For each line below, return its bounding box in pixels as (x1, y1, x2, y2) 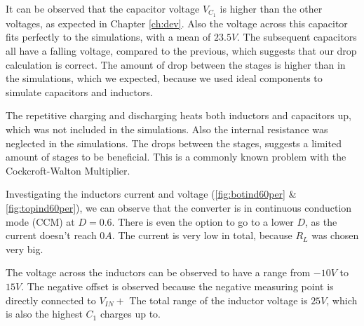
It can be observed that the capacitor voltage (6, 1, 200, 15)
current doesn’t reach (6, 228, 97, 243)
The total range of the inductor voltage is (129, 292, 308, 307)
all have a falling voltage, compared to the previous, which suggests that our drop (6, 43, 357, 58)
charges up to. (100, 306, 161, 321)
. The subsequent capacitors (237, 29, 357, 44)
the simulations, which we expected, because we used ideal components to (6, 71, 323, 86)
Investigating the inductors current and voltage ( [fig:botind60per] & (6, 186, 297, 201)
